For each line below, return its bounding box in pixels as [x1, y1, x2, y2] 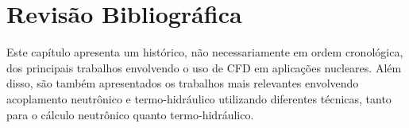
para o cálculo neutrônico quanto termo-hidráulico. [6, 106, 254, 122]
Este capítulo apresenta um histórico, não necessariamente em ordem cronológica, [6, 44, 403, 60]
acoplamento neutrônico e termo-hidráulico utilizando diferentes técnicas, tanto [6, 90, 392, 107]
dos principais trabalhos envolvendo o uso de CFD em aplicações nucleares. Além [6, 59, 402, 76]
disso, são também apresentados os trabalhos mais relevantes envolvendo [6, 75, 359, 91]
